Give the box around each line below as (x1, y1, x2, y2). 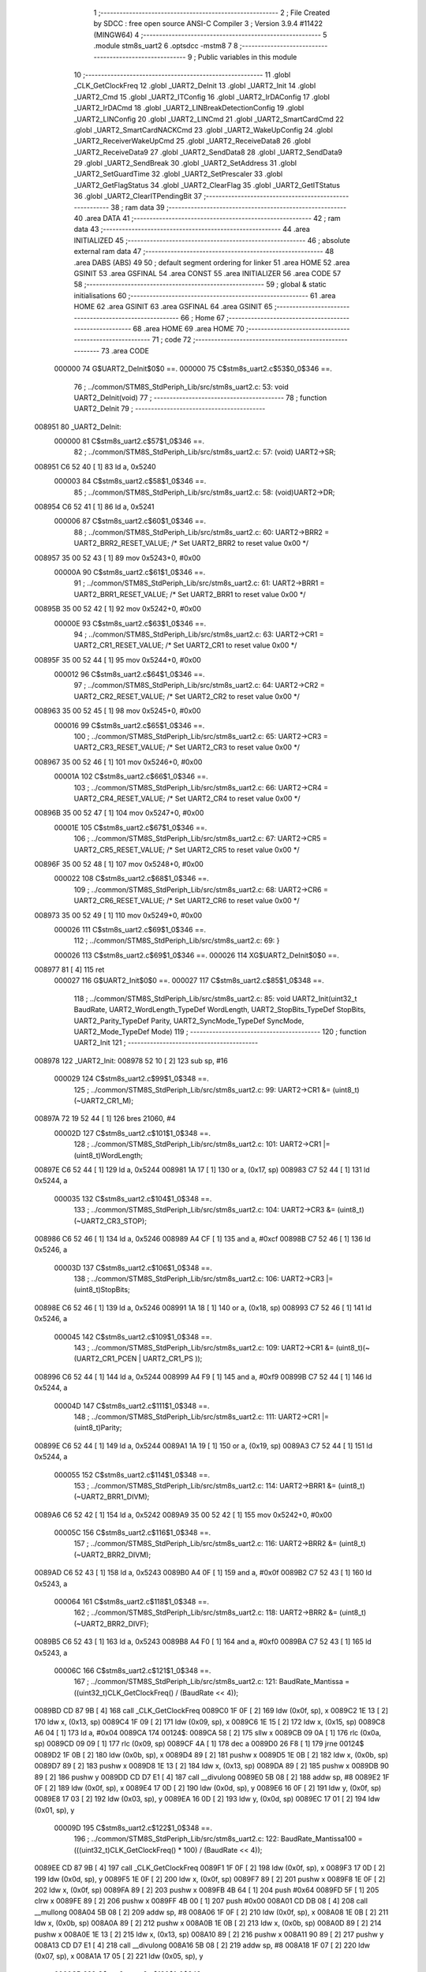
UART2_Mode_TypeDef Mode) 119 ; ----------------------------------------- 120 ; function (73, 1027, 367, 1036)
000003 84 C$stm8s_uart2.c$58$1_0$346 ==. (54, 476, 207, 486)
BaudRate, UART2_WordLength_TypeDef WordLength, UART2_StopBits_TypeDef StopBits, (73, 1005, 366, 1014)
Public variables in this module (197, 52, 297, 62)
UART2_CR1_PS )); (142, 1354, 203, 1364)
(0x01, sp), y (34, 1805, 75, 1814)
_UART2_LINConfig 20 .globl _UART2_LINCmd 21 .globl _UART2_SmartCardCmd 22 (73, 114, 345, 124)
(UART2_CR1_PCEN (73, 1354, 137, 1364)
